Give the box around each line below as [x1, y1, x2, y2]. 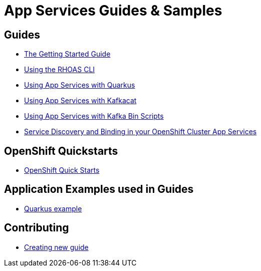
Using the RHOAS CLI [24, 65, 95, 74]
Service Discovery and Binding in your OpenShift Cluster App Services [24, 127, 257, 136]
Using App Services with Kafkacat [24, 96, 137, 105]
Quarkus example [24, 204, 82, 213]
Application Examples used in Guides [4, 183, 194, 196]
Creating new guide [24, 242, 89, 251]
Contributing [4, 221, 69, 234]
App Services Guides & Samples [4, 2, 222, 19]
